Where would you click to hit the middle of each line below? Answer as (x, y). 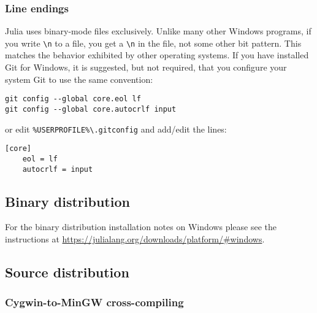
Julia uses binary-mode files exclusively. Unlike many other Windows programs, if (158, 31)
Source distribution (67, 272)
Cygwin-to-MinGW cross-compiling (94, 302)
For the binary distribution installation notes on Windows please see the (141, 227)
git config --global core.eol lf (73, 99)
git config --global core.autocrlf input (91, 109)
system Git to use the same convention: (79, 79)
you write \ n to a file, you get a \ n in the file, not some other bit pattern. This (153, 43)
